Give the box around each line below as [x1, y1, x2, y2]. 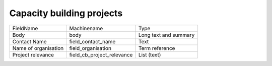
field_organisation [69, 44, 112, 51]
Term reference [138, 44, 175, 51]
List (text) [138, 51, 161, 58]
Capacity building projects [9, 8, 123, 19]
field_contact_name [69, 38, 116, 45]
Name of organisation [12, 44, 64, 51]
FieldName [12, 25, 38, 32]
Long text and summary [138, 31, 195, 38]
